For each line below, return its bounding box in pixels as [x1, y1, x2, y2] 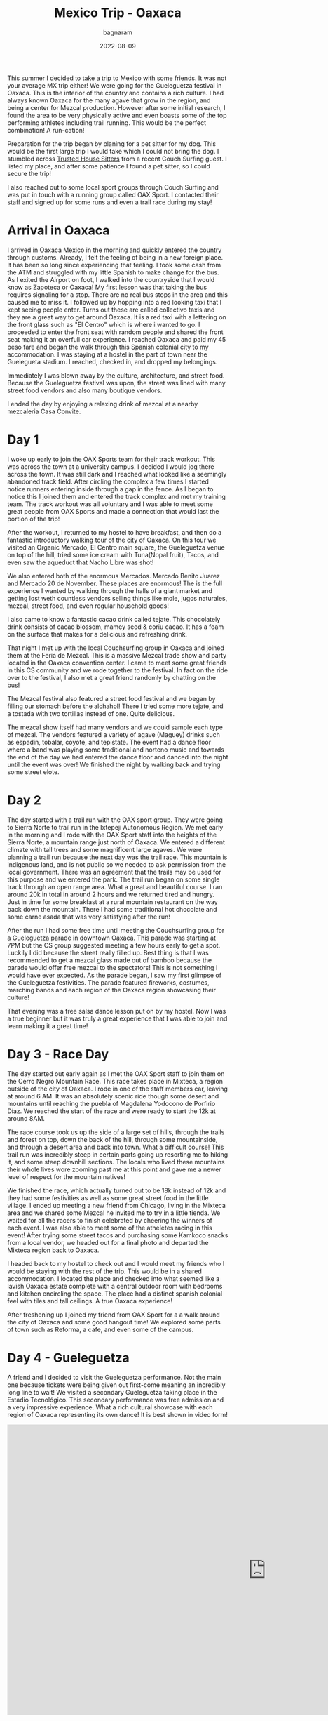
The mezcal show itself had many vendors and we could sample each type [7, 723, 223, 731]
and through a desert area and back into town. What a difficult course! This [7, 1143, 224, 1151]
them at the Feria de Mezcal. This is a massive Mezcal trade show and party [7, 651, 227, 659]
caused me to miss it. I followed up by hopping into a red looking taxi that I [7, 298, 222, 306]
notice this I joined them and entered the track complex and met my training [7, 492, 226, 500]
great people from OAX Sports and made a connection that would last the [7, 507, 219, 515]
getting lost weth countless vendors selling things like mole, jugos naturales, [7, 594, 228, 602]
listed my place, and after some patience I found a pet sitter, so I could [7, 161, 210, 170]
